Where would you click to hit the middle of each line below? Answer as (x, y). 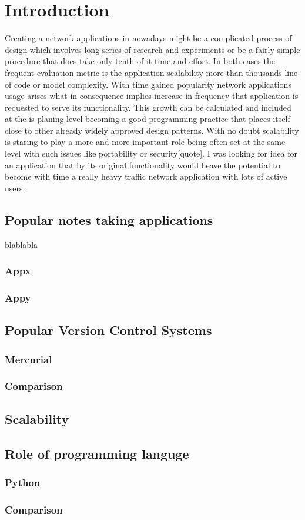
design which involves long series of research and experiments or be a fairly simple (152, 49)
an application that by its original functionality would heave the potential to (143, 165)
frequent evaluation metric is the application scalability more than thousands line (151, 72)
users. (15, 188)
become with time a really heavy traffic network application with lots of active (146, 176)
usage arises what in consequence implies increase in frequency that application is (152, 96)
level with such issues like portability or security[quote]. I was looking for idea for (151, 153)
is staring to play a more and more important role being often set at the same (145, 142)
